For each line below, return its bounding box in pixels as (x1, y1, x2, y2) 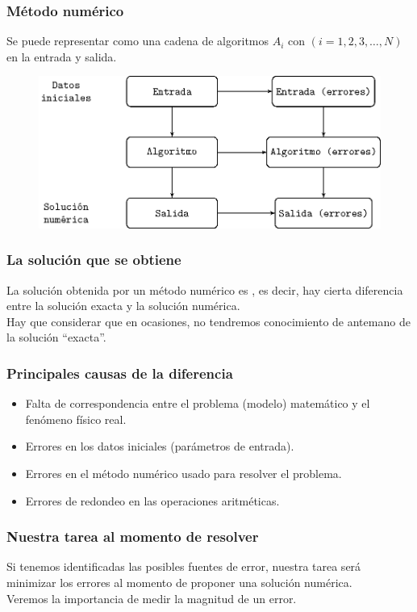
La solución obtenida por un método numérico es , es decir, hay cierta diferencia (6, 281, 403, 298)
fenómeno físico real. (25, 410, 127, 427)
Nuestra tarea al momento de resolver (6, 526, 259, 547)
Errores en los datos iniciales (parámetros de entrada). (25, 438, 294, 455)
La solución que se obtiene (6, 249, 181, 270)
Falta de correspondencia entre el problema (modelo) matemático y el (25, 395, 370, 412)
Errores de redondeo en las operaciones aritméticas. (25, 492, 280, 509)
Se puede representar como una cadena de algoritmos (6, 32, 269, 49)
